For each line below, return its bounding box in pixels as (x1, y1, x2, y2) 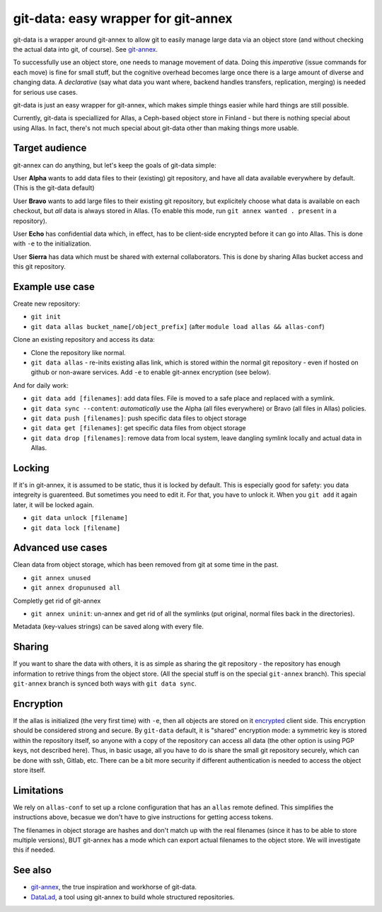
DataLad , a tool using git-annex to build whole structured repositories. (30, 892, 235, 901)
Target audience (13, 142, 87, 154)
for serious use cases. (13, 88, 78, 96)
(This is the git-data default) (13, 184, 95, 192)
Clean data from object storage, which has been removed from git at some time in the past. (13, 560, 279, 569)
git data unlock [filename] (30, 514, 129, 522)
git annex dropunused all (30, 584, 121, 592)
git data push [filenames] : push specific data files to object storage (30, 414, 247, 422)
